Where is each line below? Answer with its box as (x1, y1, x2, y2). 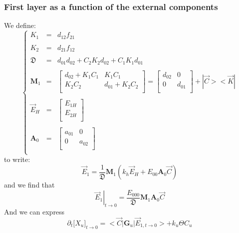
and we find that (4, 179, 55, 190)
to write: (4, 154, 30, 164)
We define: (4, 20, 36, 30)
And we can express (4, 206, 65, 216)
